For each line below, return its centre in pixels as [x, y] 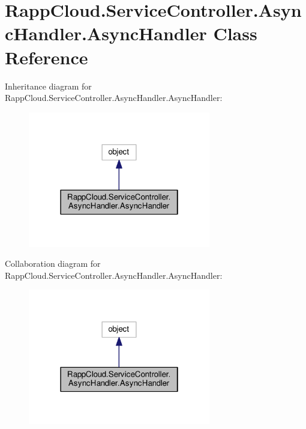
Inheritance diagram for [48, 86]
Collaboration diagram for [53, 263]
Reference [46, 57]
